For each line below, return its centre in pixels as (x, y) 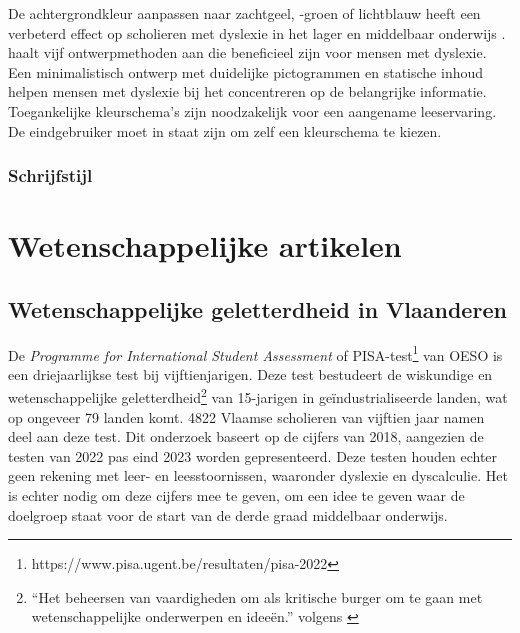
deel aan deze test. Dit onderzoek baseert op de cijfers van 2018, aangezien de (246, 436)
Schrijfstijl (50, 175)
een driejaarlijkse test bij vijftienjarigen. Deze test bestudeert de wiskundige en (250, 373)
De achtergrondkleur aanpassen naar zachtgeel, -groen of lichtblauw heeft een (244, 13)
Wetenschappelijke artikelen (205, 245)
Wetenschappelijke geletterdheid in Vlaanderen (257, 308)
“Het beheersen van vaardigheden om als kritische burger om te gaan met (257, 596)
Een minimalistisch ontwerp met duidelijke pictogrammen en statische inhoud (246, 71)
